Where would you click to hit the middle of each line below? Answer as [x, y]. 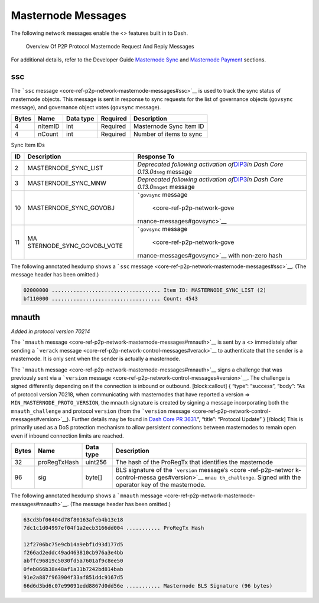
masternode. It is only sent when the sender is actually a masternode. [96, 359]
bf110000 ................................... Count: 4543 [110, 299]
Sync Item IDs [28, 145]
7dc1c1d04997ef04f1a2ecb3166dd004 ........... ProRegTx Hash [114, 528]
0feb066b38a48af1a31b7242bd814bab [73, 569]
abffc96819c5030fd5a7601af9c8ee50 [73, 561]
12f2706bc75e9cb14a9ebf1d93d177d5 [73, 544]
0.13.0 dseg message [165, 171]
